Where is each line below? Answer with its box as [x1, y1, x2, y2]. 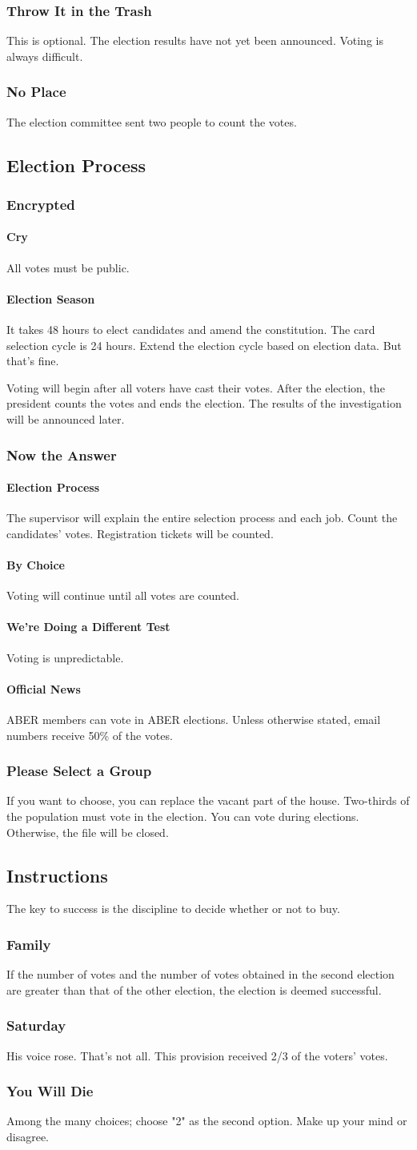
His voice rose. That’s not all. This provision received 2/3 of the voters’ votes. [6, 1047, 388, 1064]
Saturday [6, 1015, 66, 1035]
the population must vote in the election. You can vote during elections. [6, 808, 359, 824]
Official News [6, 680, 81, 697]
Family [6, 934, 51, 954]
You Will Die [6, 1081, 94, 1101]
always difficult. [6, 47, 83, 64]
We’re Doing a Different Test [6, 618, 170, 635]
